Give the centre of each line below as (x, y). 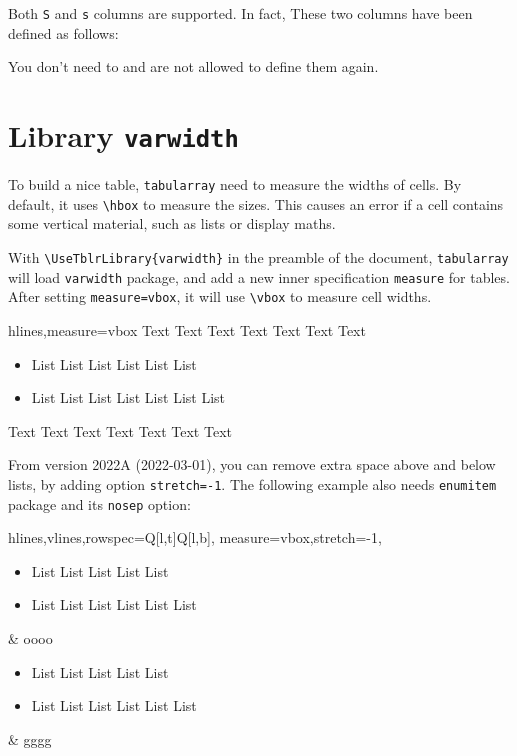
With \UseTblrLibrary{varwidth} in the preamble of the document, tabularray (258, 257)
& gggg (30, 738)
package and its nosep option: (99, 503)
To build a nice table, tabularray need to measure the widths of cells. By (235, 184)
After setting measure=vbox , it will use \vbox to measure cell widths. (220, 296)
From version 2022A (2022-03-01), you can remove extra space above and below (252, 464)
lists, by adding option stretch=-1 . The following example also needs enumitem (252, 483)
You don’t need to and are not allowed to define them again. (193, 66)
